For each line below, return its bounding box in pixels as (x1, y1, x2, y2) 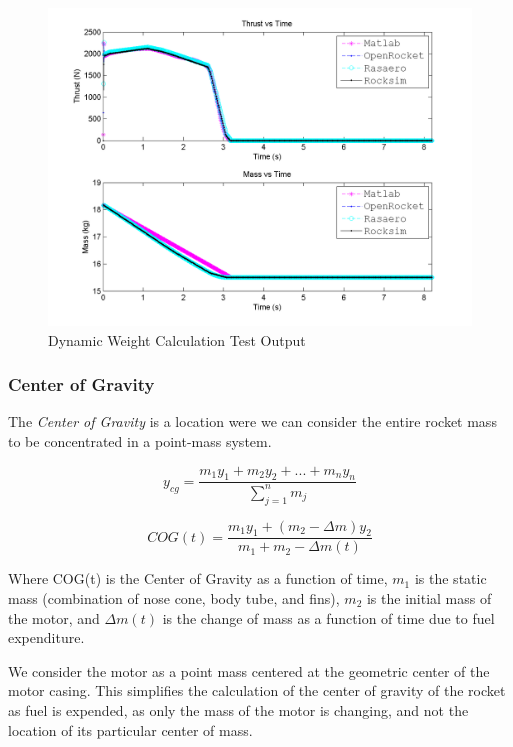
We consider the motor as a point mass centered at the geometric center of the (8, 660, 490, 681)
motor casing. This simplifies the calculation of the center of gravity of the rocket (8, 680, 506, 701)
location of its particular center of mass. (8, 719, 253, 740)
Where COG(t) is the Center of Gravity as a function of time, (8, 568, 388, 589)
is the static (414, 568, 487, 589)
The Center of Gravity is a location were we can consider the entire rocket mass (8, 411, 497, 432)
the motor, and (8, 607, 100, 628)
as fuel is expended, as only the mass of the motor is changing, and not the (8, 699, 469, 720)
